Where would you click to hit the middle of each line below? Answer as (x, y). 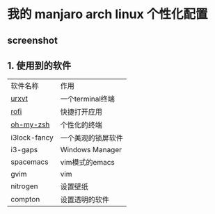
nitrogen (24, 186)
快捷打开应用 (81, 112)
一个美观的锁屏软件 (91, 138)
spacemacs (30, 162)
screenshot (32, 40)
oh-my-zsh (30, 124)
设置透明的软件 (85, 200)
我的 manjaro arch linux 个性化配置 (107, 14)
